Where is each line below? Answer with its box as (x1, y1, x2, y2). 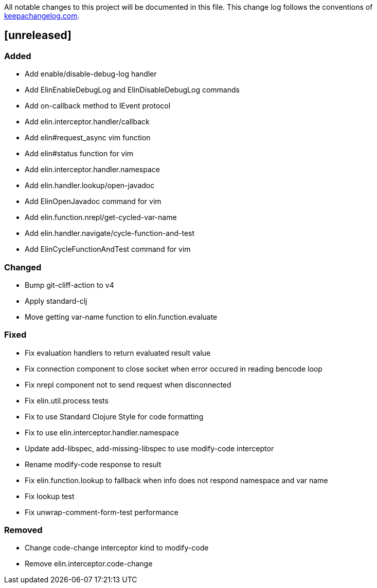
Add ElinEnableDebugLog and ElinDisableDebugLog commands (25, 85, 240, 95)
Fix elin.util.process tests (25, 396, 109, 405)
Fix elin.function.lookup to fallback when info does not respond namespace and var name (25, 475, 328, 485)
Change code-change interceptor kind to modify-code (25, 543, 209, 553)
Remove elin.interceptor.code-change (25, 559, 153, 568)
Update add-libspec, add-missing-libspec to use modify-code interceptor (25, 444, 274, 453)
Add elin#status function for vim (25, 149, 134, 158)
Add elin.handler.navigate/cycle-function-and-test (25, 229, 195, 238)
